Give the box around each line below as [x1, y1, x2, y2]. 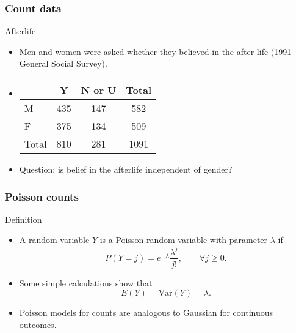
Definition [5, 212, 42, 225]
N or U [81, 83, 117, 97]
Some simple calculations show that [19, 276, 153, 289]
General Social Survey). [19, 57, 107, 70]
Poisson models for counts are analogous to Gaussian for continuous [19, 306, 273, 319]
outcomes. [19, 318, 57, 331]
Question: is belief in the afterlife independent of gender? [19, 163, 233, 175]
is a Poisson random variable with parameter [99, 233, 268, 246]
